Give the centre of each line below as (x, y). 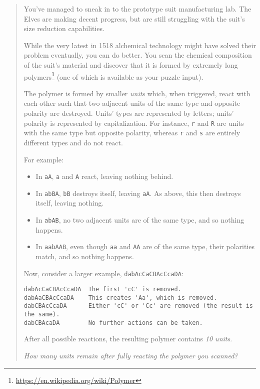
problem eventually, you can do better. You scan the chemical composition (138, 55)
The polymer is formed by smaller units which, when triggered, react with (137, 93)
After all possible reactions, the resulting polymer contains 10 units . (128, 339)
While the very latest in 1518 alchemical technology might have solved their (140, 45)
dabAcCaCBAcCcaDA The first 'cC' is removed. (102, 289)
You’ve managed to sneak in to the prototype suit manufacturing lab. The (137, 9)
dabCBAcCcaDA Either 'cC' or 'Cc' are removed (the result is (138, 306)
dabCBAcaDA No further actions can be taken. (113, 323)
